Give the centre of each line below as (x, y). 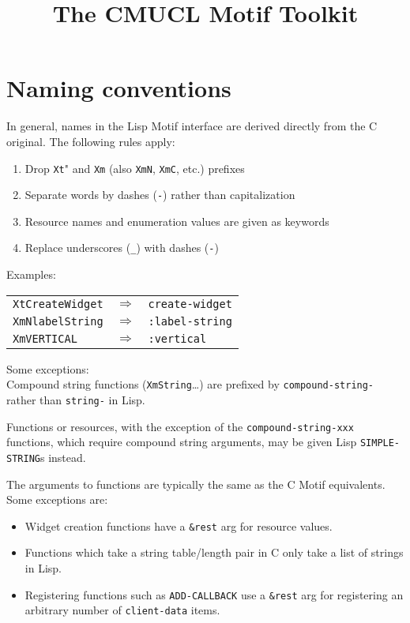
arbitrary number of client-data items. (122, 610)
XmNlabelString (58, 321)
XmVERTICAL (45, 338)
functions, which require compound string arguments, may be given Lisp (182, 442)
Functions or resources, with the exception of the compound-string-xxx (180, 426)
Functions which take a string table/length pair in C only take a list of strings (214, 552)
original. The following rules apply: (91, 141)
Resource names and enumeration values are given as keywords (177, 221)
